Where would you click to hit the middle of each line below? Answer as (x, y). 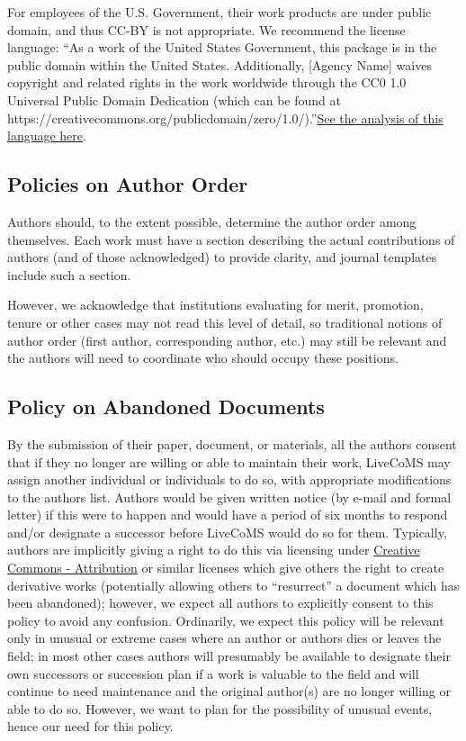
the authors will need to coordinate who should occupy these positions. (203, 358)
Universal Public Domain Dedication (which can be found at (174, 99)
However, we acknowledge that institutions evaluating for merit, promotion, (215, 305)
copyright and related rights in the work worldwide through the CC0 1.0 (207, 82)
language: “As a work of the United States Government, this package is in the (222, 47)
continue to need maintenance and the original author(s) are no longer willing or (229, 691)
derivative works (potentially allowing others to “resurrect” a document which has (233, 585)
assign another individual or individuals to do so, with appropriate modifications (229, 479)
